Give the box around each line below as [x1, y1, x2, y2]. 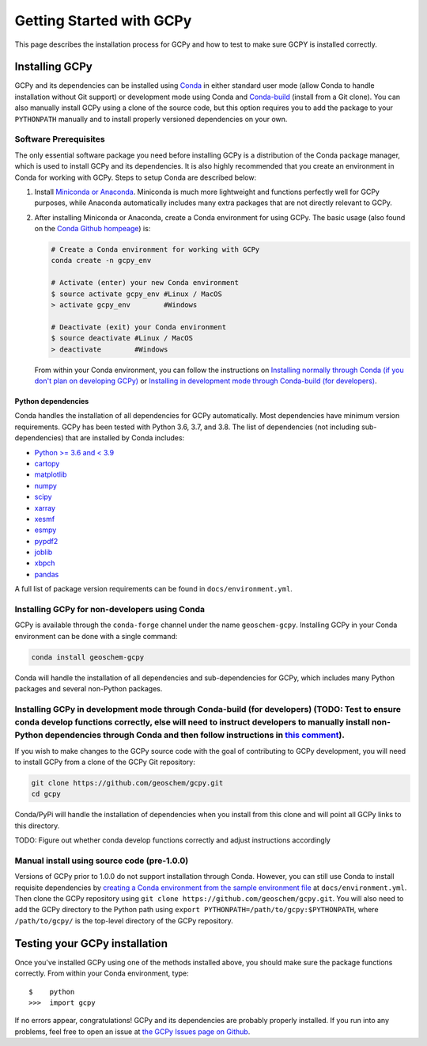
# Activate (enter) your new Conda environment [51, 278, 239, 287]
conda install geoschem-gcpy [31, 652, 145, 661]
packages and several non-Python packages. [14, 684, 163, 694]
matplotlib [34, 470, 67, 479]
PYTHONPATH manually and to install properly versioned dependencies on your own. [14, 114, 288, 124]
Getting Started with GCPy [14, 12, 192, 29]
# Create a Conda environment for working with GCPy [51, 245, 260, 254]
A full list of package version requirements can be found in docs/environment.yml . [14, 584, 293, 594]
